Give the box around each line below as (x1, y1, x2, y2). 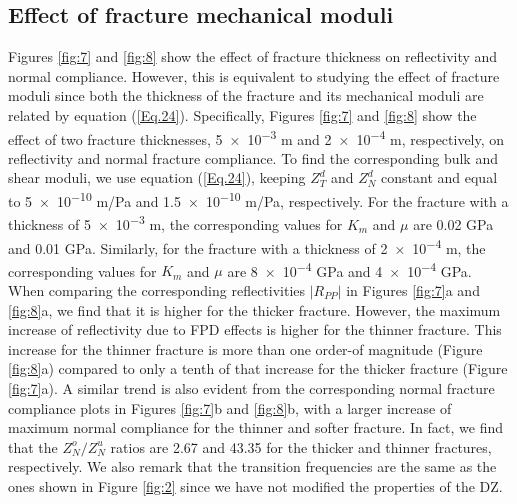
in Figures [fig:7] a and (346, 280, 480, 301)
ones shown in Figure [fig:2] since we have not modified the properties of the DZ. (8, 475, 503, 496)
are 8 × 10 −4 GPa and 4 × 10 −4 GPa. (227, 257, 472, 281)
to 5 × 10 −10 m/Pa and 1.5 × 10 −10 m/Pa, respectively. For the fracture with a (8, 188, 509, 211)
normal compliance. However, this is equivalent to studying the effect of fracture (8, 65, 500, 86)
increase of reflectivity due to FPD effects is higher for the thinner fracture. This (8, 319, 502, 340)
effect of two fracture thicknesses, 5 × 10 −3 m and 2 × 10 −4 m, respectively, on (8, 125, 505, 149)
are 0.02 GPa (413, 213, 494, 234)
